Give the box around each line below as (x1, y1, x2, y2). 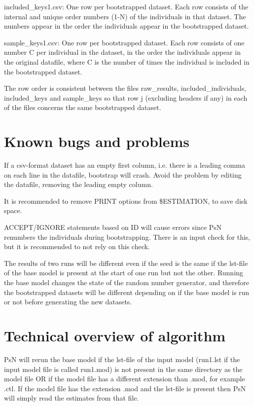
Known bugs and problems (4, 131, 190, 151)
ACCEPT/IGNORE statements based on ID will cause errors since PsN (4, 222, 222, 232)
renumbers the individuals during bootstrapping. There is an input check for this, (4, 231, 251, 242)
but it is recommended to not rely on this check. (4, 241, 150, 252)
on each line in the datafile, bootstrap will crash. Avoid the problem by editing (4, 169, 242, 180)
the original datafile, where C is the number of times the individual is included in (4, 56, 250, 67)
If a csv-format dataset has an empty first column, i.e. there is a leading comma (4, 160, 245, 170)
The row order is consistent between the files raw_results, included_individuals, (4, 83, 247, 93)
